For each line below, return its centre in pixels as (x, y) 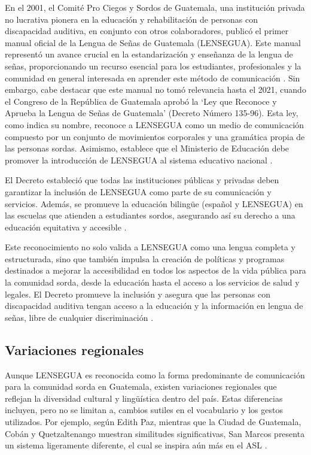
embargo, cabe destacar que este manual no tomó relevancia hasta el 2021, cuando (155, 90)
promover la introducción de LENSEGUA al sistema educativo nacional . (139, 160)
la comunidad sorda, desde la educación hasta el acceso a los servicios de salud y (152, 282)
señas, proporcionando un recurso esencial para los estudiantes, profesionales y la (153, 66)
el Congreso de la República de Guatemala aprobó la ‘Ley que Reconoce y (141, 101)
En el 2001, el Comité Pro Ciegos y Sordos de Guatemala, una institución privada (155, 7)
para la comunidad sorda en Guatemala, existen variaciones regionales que (141, 386)
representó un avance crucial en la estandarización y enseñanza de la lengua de (149, 54)
